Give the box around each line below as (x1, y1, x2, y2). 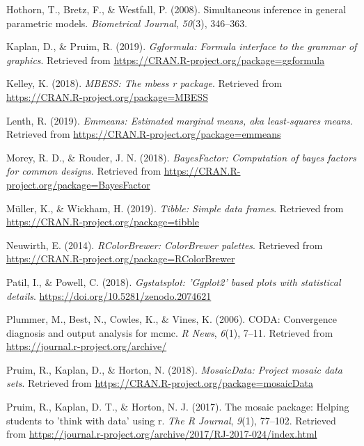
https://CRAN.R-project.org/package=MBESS (6, 89, 208, 104)
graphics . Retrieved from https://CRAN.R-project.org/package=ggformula (6, 52, 325, 67)
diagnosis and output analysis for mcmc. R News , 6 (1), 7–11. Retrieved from (6, 325, 333, 340)
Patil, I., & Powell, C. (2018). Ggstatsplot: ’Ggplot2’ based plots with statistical (6, 274, 341, 289)
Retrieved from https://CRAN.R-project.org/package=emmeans (6, 127, 281, 141)
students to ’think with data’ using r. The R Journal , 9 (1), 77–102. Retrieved (6, 413, 336, 427)
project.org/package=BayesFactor (6, 177, 150, 191)
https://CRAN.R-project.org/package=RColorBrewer (6, 251, 235, 266)
